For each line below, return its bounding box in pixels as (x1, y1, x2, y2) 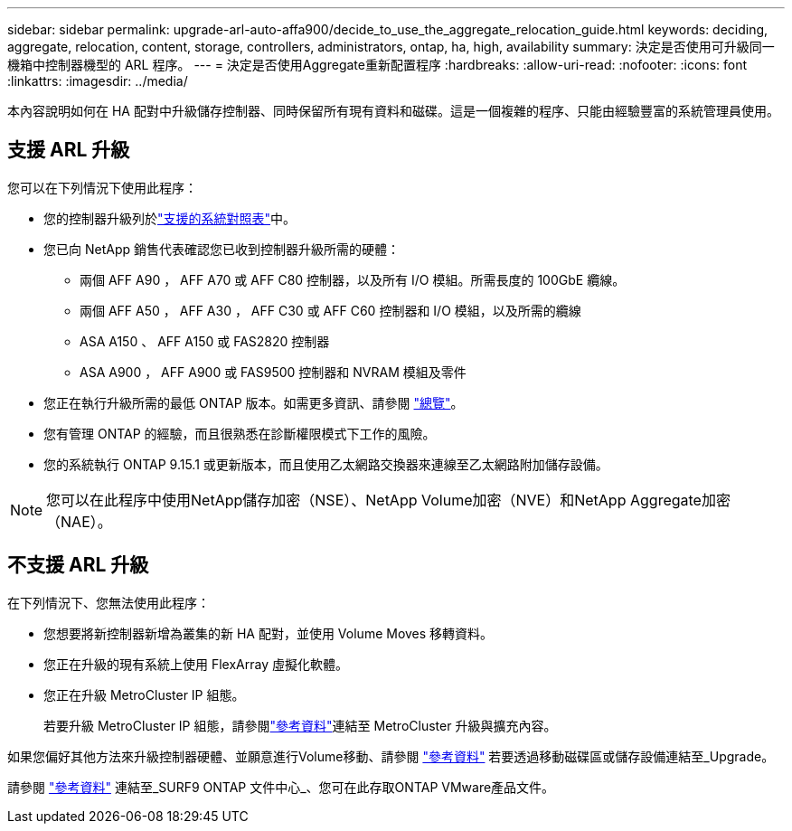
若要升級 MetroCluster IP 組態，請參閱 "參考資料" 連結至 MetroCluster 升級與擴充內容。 (43, 717, 557, 733)
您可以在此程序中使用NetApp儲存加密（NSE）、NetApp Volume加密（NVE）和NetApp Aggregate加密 (46, 490, 731, 509)
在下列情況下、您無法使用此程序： (7, 594, 210, 610)
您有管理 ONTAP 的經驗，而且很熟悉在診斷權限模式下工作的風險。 (43, 425, 436, 441)
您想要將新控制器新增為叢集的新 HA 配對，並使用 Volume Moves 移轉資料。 (43, 625, 494, 641)
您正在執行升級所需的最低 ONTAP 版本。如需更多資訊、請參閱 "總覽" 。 (43, 394, 464, 411)
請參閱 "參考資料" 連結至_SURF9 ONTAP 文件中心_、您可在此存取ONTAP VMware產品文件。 (7, 779, 555, 795)
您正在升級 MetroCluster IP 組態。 (43, 686, 245, 703)
